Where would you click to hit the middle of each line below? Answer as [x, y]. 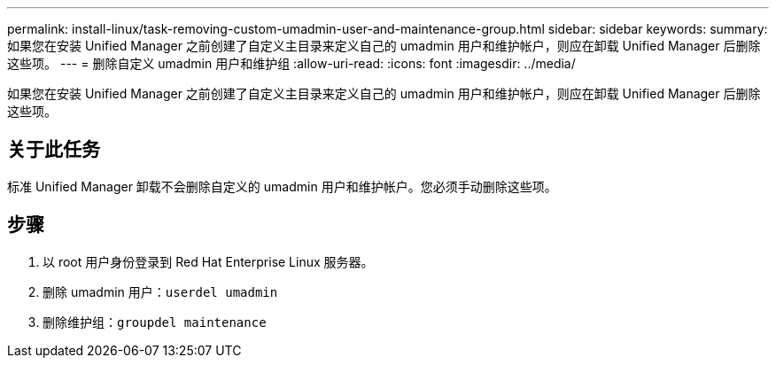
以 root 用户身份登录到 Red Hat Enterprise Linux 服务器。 [208, 261]
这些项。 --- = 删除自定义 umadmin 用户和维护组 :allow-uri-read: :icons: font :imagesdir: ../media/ [291, 63]
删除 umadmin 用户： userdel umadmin [160, 291]
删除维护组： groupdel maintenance [155, 322]
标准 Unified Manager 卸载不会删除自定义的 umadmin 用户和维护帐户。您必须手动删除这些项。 [282, 186]
